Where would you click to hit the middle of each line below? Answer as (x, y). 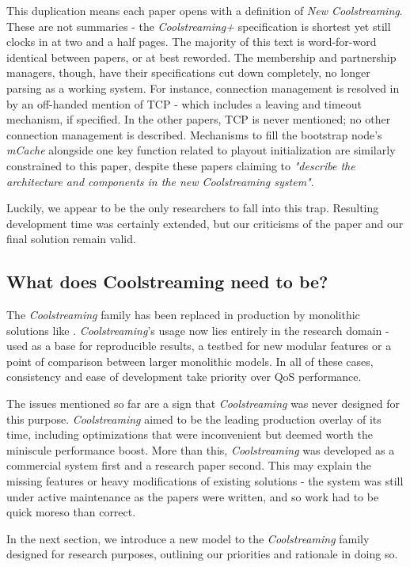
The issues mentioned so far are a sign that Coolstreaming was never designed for (203, 403)
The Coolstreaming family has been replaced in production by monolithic (183, 315)
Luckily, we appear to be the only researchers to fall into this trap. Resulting (193, 208)
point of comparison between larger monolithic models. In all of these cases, (190, 361)
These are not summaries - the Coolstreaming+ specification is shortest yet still (199, 26)
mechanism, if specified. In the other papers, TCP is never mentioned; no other (199, 119)
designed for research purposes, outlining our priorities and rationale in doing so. (202, 554)
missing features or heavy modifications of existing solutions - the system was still (205, 481)
